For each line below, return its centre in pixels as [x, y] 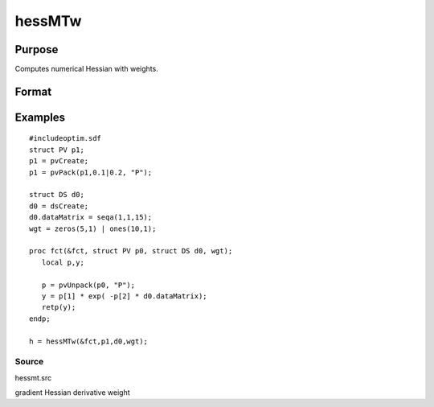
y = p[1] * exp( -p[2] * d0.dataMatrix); [125, 296]
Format [33, 91]
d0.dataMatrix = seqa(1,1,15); [91, 218]
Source [29, 362]
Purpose [37, 49]
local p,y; [63, 262]
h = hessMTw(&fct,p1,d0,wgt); [89, 341]
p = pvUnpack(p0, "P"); [88, 285]
